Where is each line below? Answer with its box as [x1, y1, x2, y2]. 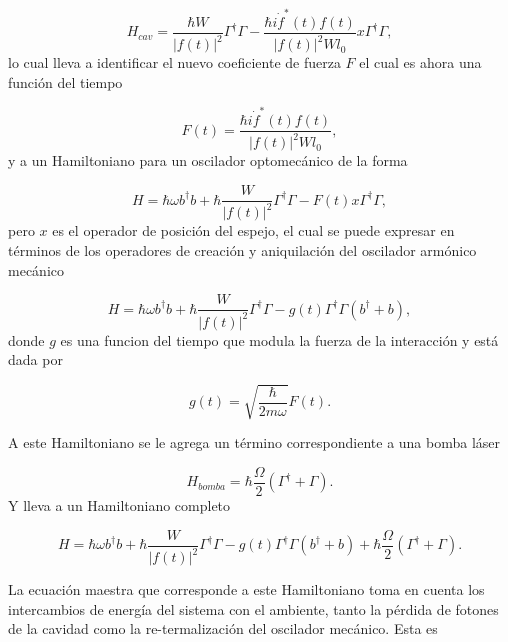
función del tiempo [8, 71, 123, 92]
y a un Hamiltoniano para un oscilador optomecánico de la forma [8, 150, 408, 171]
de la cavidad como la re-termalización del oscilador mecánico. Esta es [8, 618, 438, 639]
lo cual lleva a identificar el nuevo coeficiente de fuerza [8, 52, 341, 73]
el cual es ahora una [359, 52, 482, 73]
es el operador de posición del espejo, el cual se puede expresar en [52, 220, 455, 241]
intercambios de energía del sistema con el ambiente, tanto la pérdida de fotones [8, 598, 499, 619]
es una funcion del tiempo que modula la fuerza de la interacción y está [60, 329, 499, 350]
